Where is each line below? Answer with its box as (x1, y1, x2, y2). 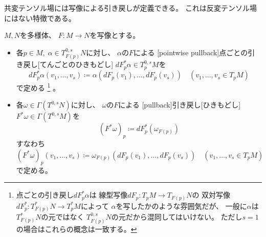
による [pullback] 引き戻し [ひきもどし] (118, 99, 241, 110)
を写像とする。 (90, 30, 140, 40)
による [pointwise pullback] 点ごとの (133, 47, 248, 57)
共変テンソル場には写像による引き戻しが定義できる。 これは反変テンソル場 (4, 3, 257, 13)
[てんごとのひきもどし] (37, 59, 114, 70)
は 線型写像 (89, 189, 128, 200)
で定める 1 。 (16, 81, 60, 93)
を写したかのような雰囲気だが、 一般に (116, 200, 247, 211)
